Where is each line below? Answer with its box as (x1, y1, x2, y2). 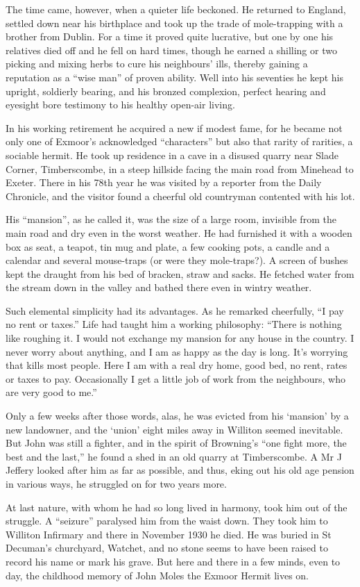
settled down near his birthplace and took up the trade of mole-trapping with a (6, 15, 343, 30)
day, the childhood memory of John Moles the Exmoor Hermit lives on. (6, 568, 309, 582)
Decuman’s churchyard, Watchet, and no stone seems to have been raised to (6, 540, 328, 555)
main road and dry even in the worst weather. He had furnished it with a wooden (6, 225, 352, 240)
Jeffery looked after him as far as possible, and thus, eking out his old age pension (6, 463, 354, 477)
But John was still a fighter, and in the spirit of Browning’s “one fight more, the (6, 436, 347, 450)
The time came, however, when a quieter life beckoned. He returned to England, (6, 2, 346, 16)
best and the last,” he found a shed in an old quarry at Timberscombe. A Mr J (6, 449, 342, 463)
